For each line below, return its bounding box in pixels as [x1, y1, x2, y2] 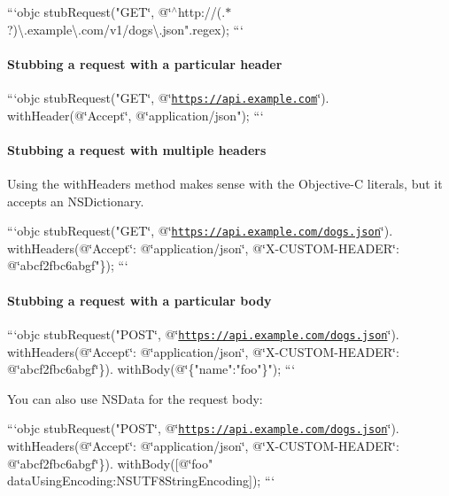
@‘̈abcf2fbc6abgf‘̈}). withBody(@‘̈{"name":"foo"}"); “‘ [7, 360, 296, 378]
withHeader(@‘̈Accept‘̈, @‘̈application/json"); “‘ [7, 105, 264, 124]
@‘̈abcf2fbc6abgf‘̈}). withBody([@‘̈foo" [7, 453, 213, 472]
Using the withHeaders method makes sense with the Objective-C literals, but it [7, 174, 443, 193]
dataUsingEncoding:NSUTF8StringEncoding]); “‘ [7, 471, 275, 490]
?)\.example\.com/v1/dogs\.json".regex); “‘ [7, 19, 244, 38]
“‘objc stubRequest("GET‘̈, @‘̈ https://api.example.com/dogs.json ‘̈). [7, 221, 393, 240]
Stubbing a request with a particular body [7, 291, 272, 309]
